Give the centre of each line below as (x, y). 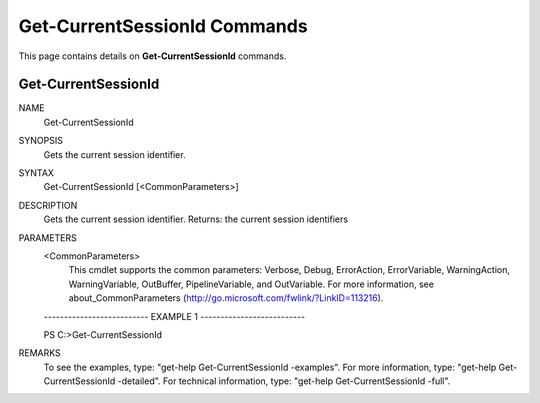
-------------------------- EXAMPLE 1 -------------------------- (174, 316)
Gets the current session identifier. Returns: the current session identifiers (196, 219)
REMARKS (39, 353)
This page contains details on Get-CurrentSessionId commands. (152, 56)
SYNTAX (36, 173)
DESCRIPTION (48, 205)
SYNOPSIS (41, 141)
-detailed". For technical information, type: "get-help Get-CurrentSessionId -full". (284, 381)
